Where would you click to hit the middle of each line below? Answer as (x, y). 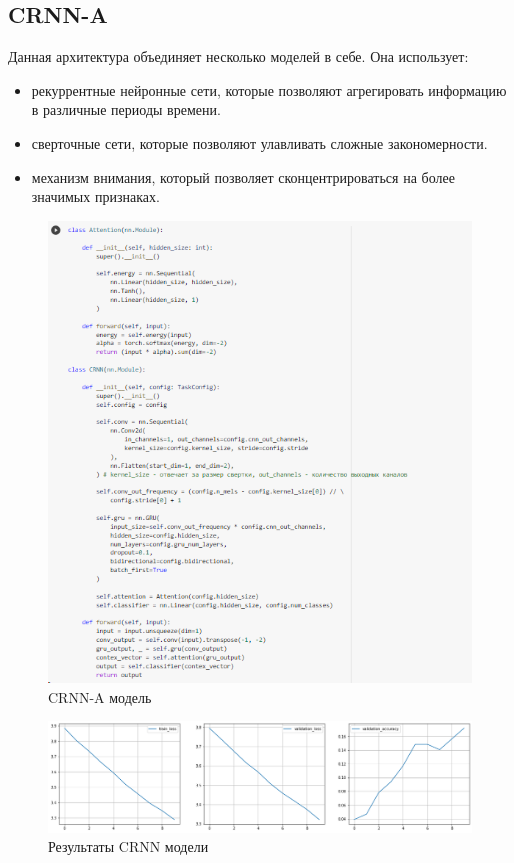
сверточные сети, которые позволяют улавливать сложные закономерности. (259, 142)
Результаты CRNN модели (128, 846)
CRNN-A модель (100, 696)
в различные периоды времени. (126, 109)
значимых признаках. (95, 196)
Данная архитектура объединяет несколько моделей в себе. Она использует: (238, 56)
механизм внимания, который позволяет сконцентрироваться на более (243, 176)
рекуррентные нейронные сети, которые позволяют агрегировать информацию (269, 89)
